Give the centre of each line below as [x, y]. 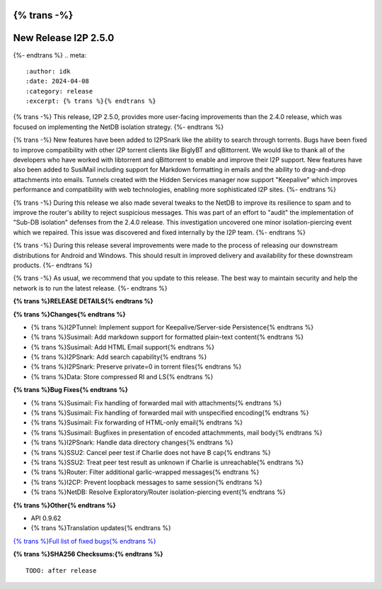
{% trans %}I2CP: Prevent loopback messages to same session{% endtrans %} [147, 482]
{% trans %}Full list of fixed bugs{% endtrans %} [85, 541]
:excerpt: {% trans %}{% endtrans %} [91, 101]
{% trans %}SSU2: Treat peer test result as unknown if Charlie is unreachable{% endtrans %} [167, 462]
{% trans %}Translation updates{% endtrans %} [101, 528]
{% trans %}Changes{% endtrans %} [70, 314]
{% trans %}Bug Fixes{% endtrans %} [71, 390]
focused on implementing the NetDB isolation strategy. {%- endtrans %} [118, 127]
